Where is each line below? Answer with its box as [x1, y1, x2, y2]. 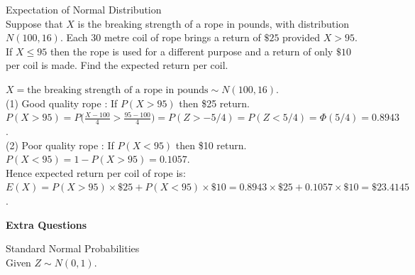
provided [282, 30, 321, 45]
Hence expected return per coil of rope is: [6, 165, 186, 180]
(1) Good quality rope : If [6, 95, 118, 110]
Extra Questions [6, 217, 87, 232]
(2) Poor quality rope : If [6, 137, 114, 152]
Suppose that [6, 16, 63, 31]
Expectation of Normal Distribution [6, 2, 162, 16]
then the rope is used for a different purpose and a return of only [50, 43, 333, 58]
